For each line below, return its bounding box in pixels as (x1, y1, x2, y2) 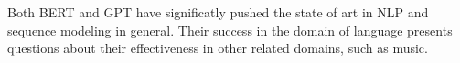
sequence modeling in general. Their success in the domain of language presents (7, 20, 453, 39)
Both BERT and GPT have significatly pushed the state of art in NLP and (7, 3, 429, 21)
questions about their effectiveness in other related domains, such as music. (7, 38, 428, 58)
